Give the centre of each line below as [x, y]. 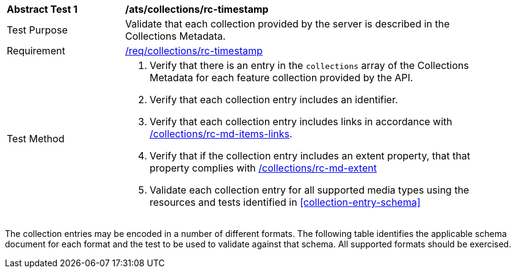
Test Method [36, 139]
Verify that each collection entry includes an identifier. [274, 100]
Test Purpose [37, 30]
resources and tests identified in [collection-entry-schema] [285, 202]
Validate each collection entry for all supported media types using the [310, 190]
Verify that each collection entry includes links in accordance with [301, 122]
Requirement [36, 51]
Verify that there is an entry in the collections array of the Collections [309, 65]
